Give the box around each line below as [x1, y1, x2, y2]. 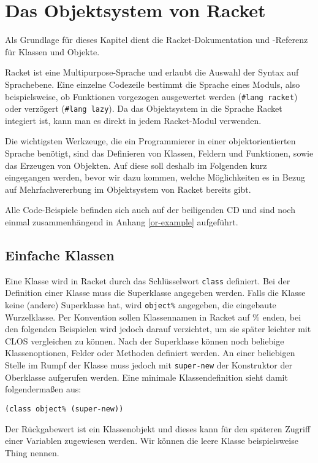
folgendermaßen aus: [5, 383, 81, 395]
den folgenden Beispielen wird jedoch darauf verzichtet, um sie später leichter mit [5, 322, 311, 335]
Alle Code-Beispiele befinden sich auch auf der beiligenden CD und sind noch [5, 203, 295, 216]
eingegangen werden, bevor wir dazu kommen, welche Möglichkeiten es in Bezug [5, 171, 305, 184]
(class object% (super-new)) [5, 404, 124, 413]
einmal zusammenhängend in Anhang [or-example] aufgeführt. [5, 215, 238, 228]
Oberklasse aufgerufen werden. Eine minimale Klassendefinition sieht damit [5, 370, 288, 383]
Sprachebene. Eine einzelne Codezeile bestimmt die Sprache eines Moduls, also [5, 77, 300, 90]
